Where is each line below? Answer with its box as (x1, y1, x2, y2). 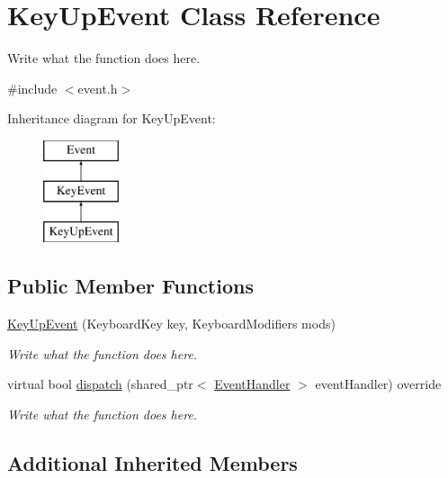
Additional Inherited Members (7, 448, 298, 476)
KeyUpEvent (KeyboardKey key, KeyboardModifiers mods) (7, 314, 336, 333)
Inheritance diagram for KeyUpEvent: (7, 109, 216, 128)
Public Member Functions (7, 272, 254, 300)
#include (7, 78, 58, 97)
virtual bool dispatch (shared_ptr (7, 374, 193, 393)
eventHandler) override (315, 374, 442, 393)
